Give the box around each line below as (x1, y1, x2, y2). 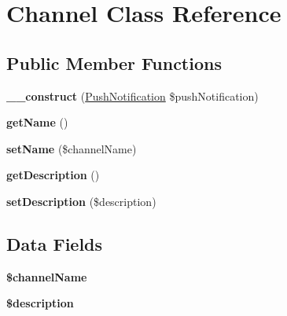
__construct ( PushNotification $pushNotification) (6, 87, 259, 104)
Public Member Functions (6, 50, 222, 75)
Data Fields (6, 231, 103, 255)
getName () (6, 114, 68, 130)
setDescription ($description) (6, 193, 156, 209)
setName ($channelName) (6, 140, 137, 156)
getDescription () (6, 167, 100, 183)
